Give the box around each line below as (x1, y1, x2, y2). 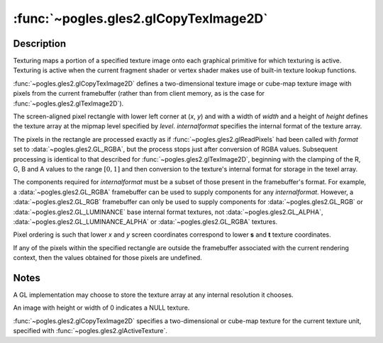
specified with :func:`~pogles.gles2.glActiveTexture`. (13, 327, 168, 335)
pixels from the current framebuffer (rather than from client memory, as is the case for (13, 89, 265, 98)
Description (13, 38, 67, 50)
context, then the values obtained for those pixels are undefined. (13, 254, 202, 262)
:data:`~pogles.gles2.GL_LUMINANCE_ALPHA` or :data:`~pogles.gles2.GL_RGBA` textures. (13, 217, 278, 226)
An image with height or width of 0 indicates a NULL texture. (13, 303, 190, 312)
